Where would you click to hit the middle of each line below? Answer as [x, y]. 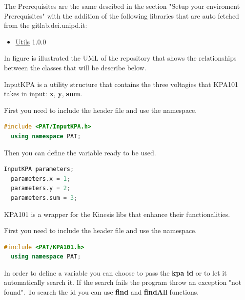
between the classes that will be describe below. [75, 67]
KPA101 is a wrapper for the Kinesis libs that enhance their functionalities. [117, 214]
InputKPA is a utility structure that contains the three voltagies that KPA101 [121, 84]
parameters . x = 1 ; [41, 179]
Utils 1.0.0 [31, 41]
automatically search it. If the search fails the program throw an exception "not [123, 282]
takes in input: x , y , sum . [43, 94]
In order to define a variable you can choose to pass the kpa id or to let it [115, 272]
